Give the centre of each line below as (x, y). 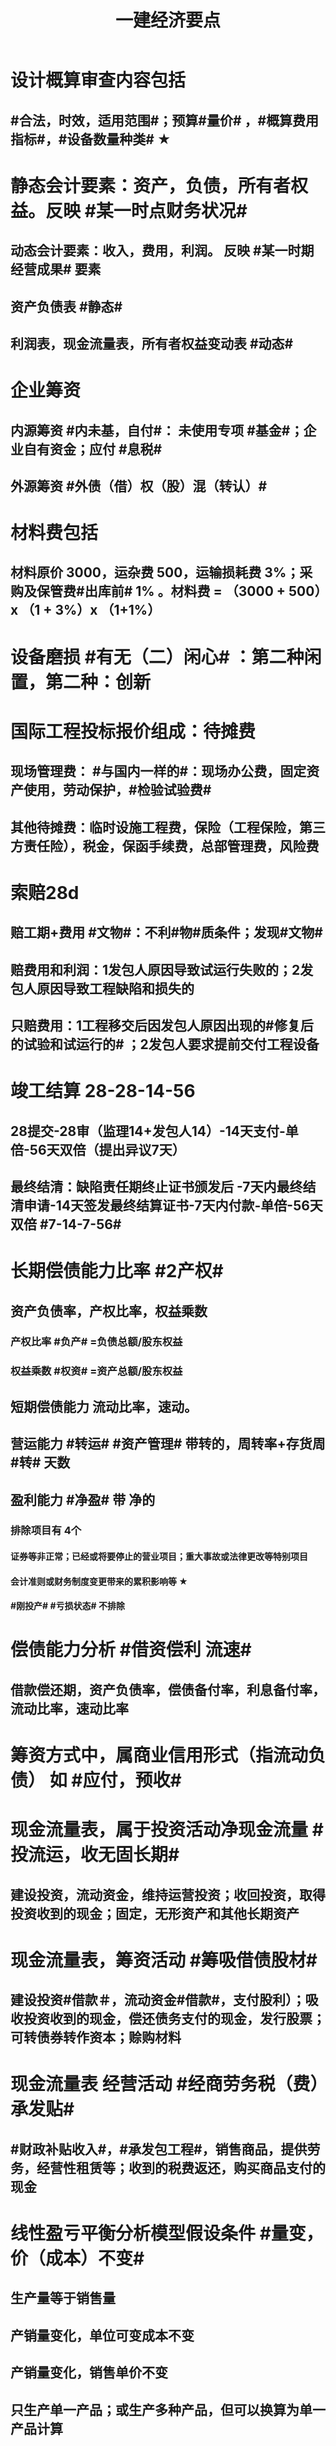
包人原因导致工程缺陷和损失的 (102, 988)
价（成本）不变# (77, 2258)
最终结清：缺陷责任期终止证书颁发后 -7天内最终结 (163, 1186)
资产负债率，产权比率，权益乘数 (109, 1311)
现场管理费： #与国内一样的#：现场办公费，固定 (158, 771)
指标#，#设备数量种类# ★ (91, 139)
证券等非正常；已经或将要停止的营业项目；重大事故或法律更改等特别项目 (159, 1557)
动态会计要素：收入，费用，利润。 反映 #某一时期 (162, 251)
